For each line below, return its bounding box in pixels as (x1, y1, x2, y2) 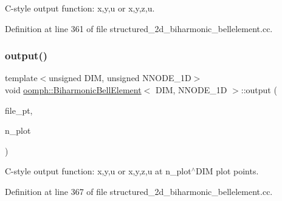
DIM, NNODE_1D (155, 84, 227, 96)
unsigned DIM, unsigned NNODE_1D (49, 71, 191, 84)
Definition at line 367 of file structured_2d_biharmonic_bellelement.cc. (5, 185, 273, 197)
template (5, 71, 38, 84)
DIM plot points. (195, 165, 259, 177)
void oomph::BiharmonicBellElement (5, 84, 142, 96)
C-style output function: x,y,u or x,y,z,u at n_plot (5, 165, 191, 177)
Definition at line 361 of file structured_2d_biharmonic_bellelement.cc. (5, 22, 273, 35)
